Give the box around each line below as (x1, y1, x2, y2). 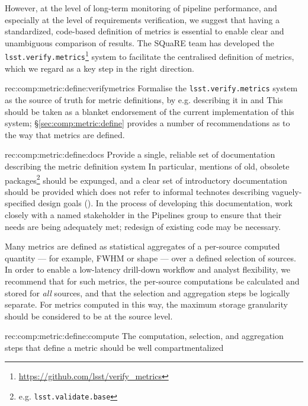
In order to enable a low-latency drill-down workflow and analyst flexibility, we (5, 263, 291, 276)
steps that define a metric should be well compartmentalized (5, 341, 224, 353)
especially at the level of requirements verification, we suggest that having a (5, 13, 280, 25)
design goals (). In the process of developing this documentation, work (38, 197, 293, 209)
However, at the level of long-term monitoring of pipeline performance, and (5, 2, 277, 14)
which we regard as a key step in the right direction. (5, 62, 194, 74)
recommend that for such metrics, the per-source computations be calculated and (5, 274, 300, 287)
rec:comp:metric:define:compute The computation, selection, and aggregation (5, 330, 284, 342)
